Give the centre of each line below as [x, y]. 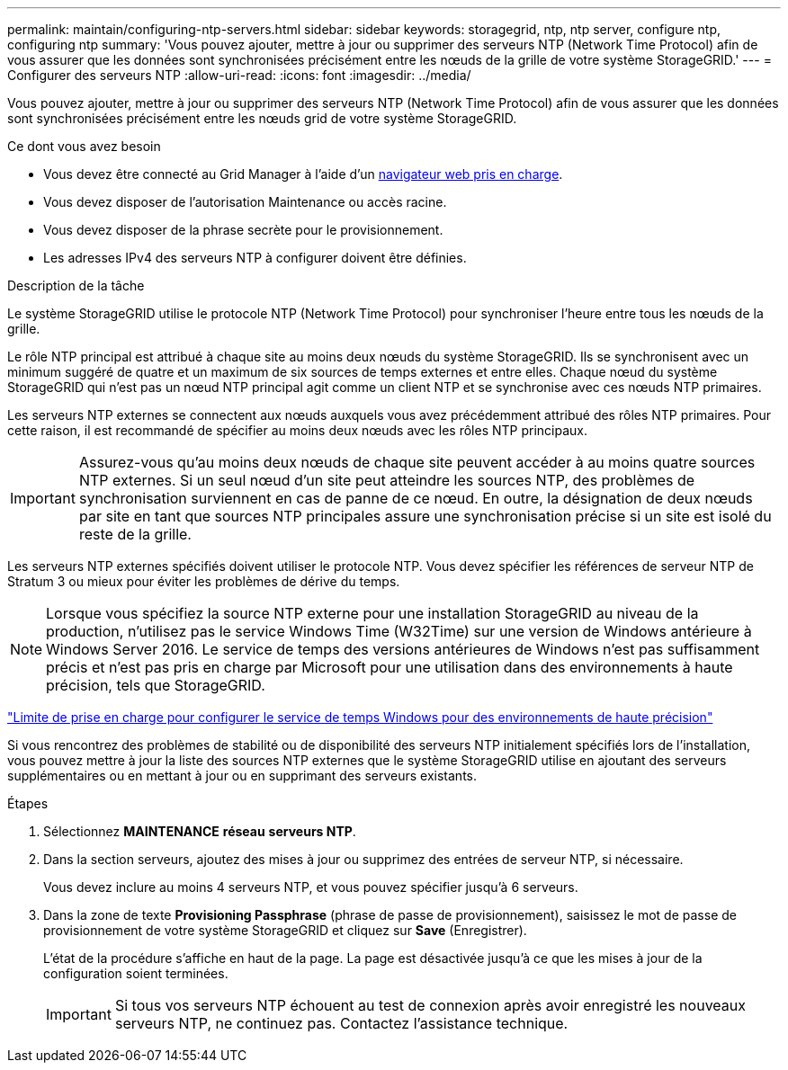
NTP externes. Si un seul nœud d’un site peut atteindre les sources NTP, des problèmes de [387, 480]
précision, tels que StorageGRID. [156, 685]
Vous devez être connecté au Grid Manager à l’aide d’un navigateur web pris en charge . [303, 174]
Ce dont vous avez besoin [84, 146]
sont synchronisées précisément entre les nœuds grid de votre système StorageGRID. [262, 118]
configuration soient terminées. [136, 973]
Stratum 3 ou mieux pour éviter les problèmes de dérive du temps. [204, 581]
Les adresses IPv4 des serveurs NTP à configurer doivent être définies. [255, 258]
